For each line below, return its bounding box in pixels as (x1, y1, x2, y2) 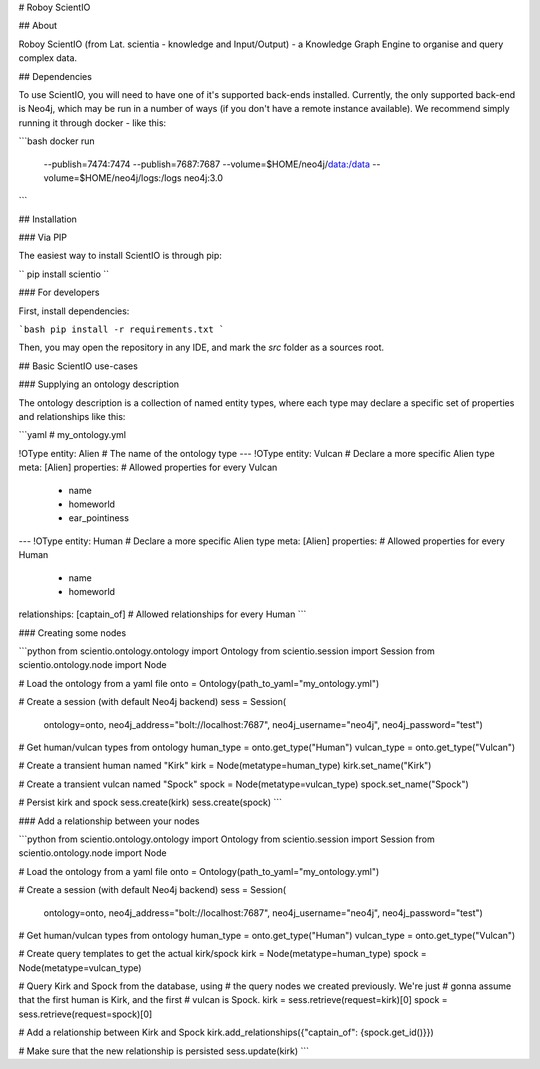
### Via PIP (18, 231, 68, 244)
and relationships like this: (18, 410, 126, 422)
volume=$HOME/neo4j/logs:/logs (43, 171, 182, 184)
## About (18, 20, 58, 32)
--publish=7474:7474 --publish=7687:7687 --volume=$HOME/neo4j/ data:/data (43, 158, 370, 170)
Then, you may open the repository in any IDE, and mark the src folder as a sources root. (18, 341, 385, 354)
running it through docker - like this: (18, 116, 167, 129)
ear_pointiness (68, 512, 130, 524)
